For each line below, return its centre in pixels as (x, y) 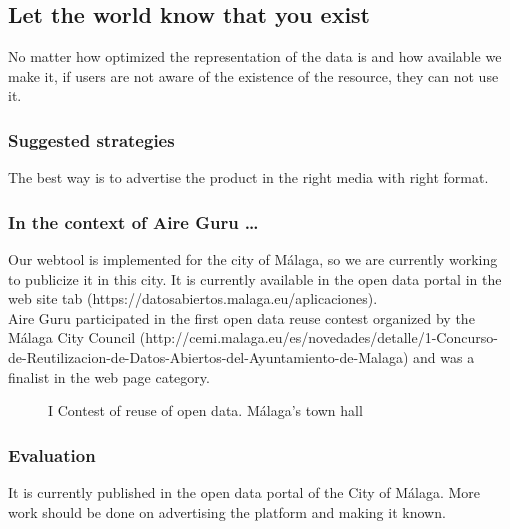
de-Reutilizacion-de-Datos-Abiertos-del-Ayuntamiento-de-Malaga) (208, 356)
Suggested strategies (91, 139)
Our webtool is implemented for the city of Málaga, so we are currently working (253, 259)
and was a (444, 356)
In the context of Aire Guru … (133, 221)
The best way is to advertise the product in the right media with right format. (248, 177)
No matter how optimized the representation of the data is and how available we (255, 56)
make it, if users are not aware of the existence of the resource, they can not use (253, 75)
